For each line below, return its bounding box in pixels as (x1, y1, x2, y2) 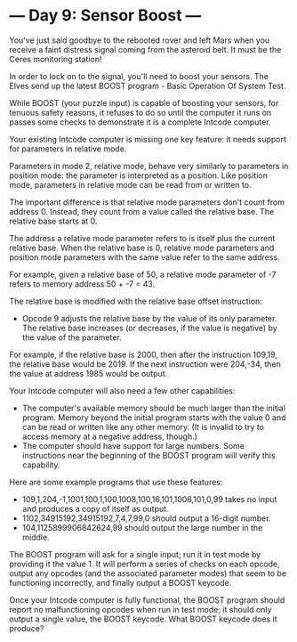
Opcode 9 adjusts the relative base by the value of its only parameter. (21, 313, 277, 323)
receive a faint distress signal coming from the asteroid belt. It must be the (9, 44, 282, 54)
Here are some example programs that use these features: (9, 476, 223, 487)
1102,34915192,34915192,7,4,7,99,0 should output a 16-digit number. (21, 513, 271, 524)
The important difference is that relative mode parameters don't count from (9, 197, 285, 207)
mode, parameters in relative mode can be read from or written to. (9, 179, 252, 190)
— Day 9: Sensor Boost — (9, 5, 202, 26)
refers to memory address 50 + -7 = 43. (9, 278, 156, 289)
